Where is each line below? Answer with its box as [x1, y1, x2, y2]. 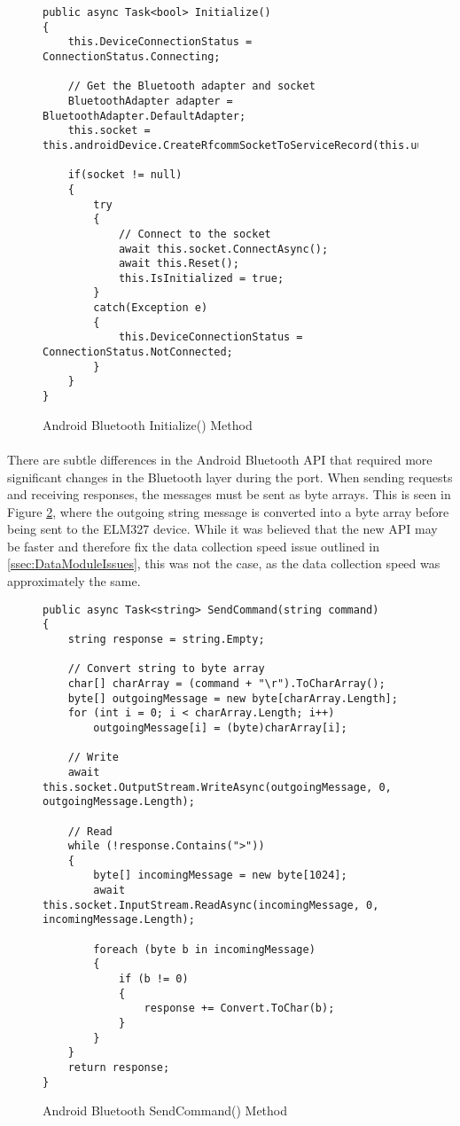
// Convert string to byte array [67, 662, 265, 676]
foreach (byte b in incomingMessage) [93, 942, 316, 956]
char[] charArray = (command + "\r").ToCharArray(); [67, 676, 386, 690]
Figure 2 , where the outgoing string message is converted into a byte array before [7, 502, 449, 520]
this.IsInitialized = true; [118, 271, 285, 285]
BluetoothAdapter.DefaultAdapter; [43, 109, 246, 122]
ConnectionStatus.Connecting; [43, 50, 221, 63]
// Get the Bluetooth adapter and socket [67, 80, 316, 93]
